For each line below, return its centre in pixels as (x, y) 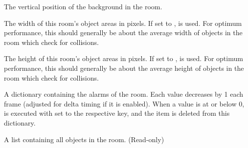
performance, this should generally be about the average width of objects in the (123, 32)
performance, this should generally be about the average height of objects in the (124, 68)
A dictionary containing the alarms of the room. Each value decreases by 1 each (124, 94)
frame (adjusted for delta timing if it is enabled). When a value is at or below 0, (124, 103)
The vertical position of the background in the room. (83, 6)
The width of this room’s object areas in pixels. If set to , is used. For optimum (123, 23)
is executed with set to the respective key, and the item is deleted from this (117, 113)
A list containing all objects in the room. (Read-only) (84, 139)
